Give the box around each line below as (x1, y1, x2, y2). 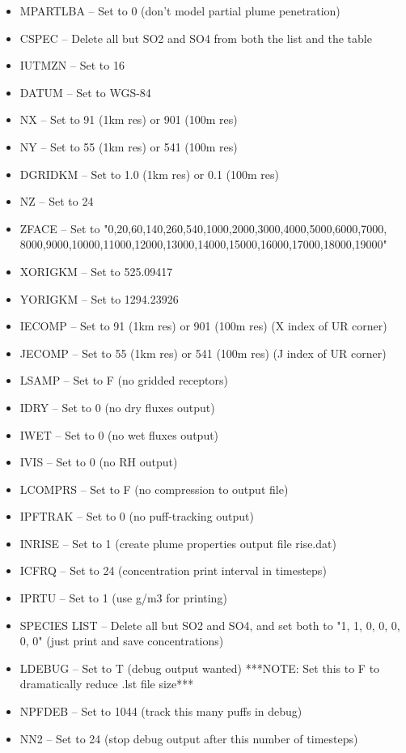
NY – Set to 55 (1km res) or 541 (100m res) (19, 138, 238, 155)
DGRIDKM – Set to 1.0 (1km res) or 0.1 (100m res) (19, 165, 279, 182)
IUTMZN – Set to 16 (19, 57, 125, 74)
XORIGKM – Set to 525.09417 (19, 262, 173, 279)
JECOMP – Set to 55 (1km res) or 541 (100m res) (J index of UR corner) (19, 344, 387, 361)
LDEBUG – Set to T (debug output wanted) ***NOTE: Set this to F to (19, 659, 380, 676)
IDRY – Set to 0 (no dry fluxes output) (19, 398, 215, 415)
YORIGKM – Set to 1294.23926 (19, 290, 179, 307)
